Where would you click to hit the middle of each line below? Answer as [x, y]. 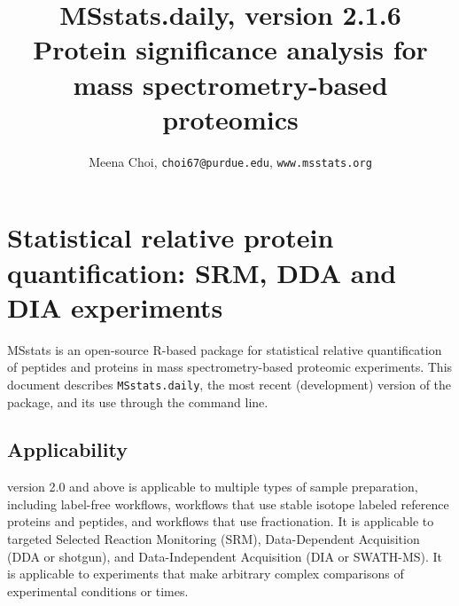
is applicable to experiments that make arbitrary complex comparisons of [206, 574]
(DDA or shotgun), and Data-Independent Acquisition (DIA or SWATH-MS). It [225, 556]
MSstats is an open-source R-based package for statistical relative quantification [225, 349]
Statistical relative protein [171, 237]
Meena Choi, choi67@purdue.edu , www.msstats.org [230, 161]
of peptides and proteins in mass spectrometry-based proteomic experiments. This [230, 367]
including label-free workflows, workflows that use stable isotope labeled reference [228, 504]
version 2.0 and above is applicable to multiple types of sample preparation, [213, 487]
